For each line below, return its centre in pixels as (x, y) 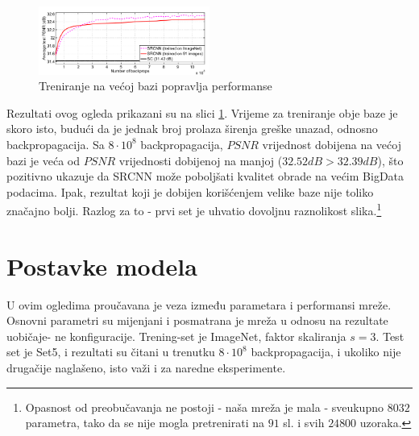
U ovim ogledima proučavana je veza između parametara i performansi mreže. (199, 304)
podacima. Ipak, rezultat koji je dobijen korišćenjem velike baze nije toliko (190, 191)
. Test (390, 336)
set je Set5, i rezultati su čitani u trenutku (111, 352)
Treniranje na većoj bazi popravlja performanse (156, 86)
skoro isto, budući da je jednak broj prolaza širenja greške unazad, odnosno (192, 129)
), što (390, 160)
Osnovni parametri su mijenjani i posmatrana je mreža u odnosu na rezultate (197, 320)
